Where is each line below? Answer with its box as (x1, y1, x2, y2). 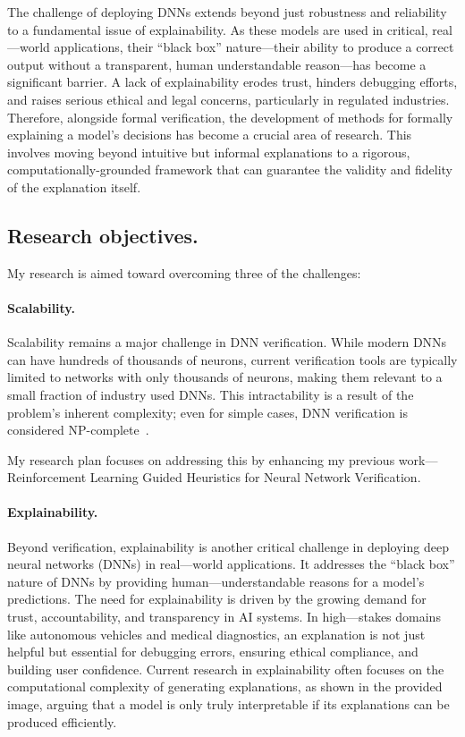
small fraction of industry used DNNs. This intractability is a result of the (7, 385, 414, 403)
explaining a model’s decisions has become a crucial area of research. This (7, 125, 412, 144)
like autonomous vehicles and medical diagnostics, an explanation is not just (7, 624, 426, 643)
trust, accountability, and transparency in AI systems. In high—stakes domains (7, 607, 441, 626)
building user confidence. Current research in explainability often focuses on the (7, 659, 444, 678)
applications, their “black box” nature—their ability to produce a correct (54, 38, 454, 56)
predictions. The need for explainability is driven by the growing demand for (7, 589, 427, 608)
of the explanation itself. (7, 177, 141, 196)
